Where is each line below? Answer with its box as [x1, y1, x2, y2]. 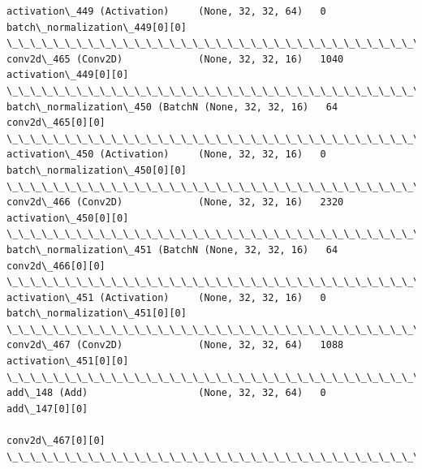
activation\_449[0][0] [6, 69, 129, 81]
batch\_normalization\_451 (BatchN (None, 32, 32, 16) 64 [6, 243, 338, 256]
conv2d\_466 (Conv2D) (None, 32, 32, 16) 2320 [6, 196, 344, 209]
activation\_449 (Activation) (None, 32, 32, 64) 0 [6, 6, 326, 17]
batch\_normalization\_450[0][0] [6, 164, 187, 176]
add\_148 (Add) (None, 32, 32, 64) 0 [6, 387, 326, 399]
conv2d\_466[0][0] [6, 260, 105, 272]
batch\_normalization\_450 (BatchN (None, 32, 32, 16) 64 [6, 101, 338, 113]
